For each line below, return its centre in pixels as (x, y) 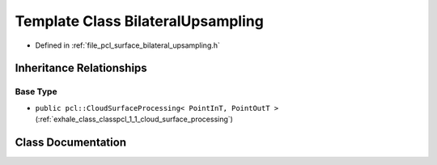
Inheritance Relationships (81, 68)
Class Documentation (71, 142)
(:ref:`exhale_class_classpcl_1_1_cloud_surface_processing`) (134, 119)
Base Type (36, 91)
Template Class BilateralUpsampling (140, 21)
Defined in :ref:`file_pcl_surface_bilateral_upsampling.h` (127, 45)
